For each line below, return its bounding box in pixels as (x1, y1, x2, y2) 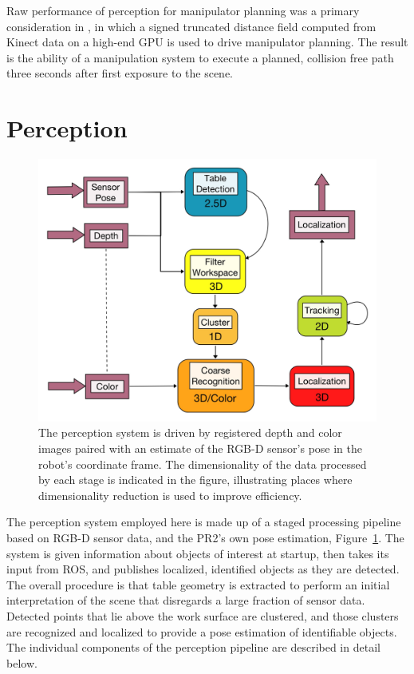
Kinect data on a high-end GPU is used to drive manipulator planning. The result (6, 34, 408, 50)
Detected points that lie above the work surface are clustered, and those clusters (6, 607, 399, 624)
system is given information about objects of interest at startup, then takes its (6, 545, 389, 561)
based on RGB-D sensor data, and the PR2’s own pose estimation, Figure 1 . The (6, 529, 404, 546)
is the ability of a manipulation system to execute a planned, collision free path (6, 49, 394, 65)
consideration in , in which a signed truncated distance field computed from (6, 18, 377, 34)
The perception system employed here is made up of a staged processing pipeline (6, 513, 401, 530)
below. (6, 654, 37, 671)
